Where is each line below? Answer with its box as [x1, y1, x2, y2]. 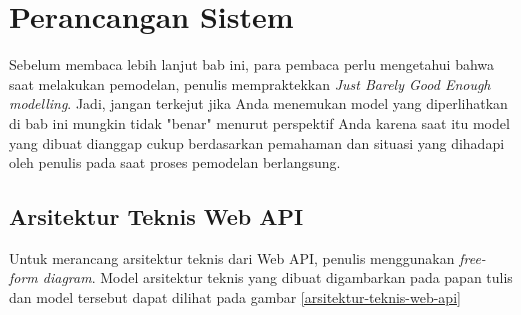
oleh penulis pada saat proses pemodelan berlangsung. [9, 152, 341, 173]
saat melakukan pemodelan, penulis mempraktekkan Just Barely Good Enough [9, 73, 491, 94]
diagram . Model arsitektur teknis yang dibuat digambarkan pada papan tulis [42, 267, 513, 288]
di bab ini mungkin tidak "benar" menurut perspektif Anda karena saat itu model [9, 112, 510, 133]
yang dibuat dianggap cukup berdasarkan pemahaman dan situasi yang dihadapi [9, 132, 505, 153]
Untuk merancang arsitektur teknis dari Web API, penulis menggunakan [9, 247, 455, 268]
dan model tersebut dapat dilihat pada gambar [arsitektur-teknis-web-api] [9, 287, 461, 308]
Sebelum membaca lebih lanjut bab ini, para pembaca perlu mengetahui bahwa [9, 54, 495, 75]
